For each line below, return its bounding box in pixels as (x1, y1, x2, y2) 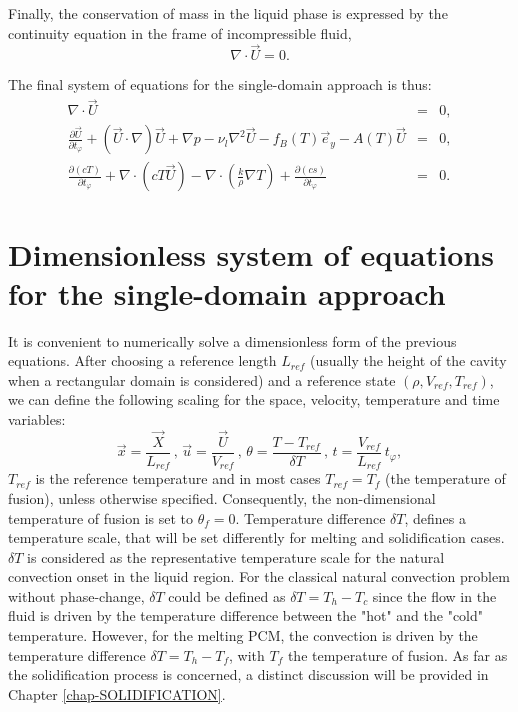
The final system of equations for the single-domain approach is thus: (8, 74, 432, 95)
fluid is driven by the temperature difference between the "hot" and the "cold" (8, 605, 484, 626)
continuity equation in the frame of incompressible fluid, (8, 22, 352, 43)
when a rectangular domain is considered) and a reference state (8, 369, 396, 390)
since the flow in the (372, 585, 497, 606)
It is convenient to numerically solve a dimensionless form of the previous (8, 330, 457, 351)
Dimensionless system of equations (8, 233, 494, 274)
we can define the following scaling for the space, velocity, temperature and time (8, 389, 500, 410)
